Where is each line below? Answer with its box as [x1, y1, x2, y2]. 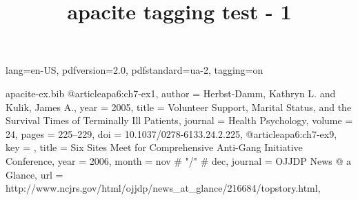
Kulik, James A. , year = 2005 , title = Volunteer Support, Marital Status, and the [6, 99, 352, 114]
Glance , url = [6, 167, 63, 181]
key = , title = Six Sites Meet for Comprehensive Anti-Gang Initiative [6, 140, 303, 154]
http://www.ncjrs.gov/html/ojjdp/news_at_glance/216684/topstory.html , [6, 181, 321, 195]
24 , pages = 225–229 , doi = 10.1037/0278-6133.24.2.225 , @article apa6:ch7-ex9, [6, 126, 337, 141]
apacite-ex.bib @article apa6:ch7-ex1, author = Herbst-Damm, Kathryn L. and [6, 86, 336, 100]
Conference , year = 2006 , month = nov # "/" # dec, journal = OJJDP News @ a [6, 153, 352, 168]
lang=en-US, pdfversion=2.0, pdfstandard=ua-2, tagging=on [6, 63, 263, 77]
